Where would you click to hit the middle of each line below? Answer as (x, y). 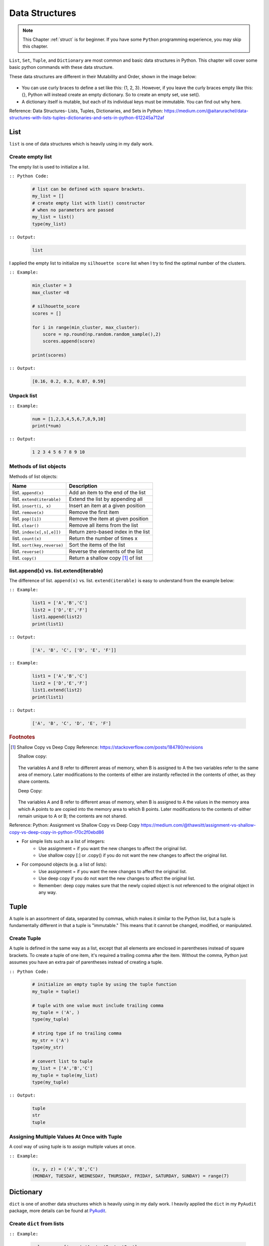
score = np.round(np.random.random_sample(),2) (102, 334)
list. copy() (24, 558)
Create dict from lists (37, 1224)
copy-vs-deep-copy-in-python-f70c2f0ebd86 (57, 832)
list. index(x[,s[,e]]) (37, 532)
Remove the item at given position (109, 519)
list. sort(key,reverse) (38, 545)
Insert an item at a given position (107, 506)
